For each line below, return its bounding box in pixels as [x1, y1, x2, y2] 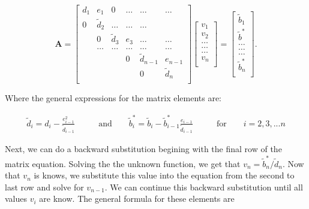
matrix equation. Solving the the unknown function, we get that [5, 157, 241, 169]
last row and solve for [5, 180, 84, 193]
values [5, 192, 28, 205]
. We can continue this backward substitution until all [104, 180, 303, 193]
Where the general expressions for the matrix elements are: [5, 92, 222, 104]
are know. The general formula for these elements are [39, 192, 235, 205]
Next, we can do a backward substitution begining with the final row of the [5, 143, 282, 155]
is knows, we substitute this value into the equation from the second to [34, 169, 295, 181]
